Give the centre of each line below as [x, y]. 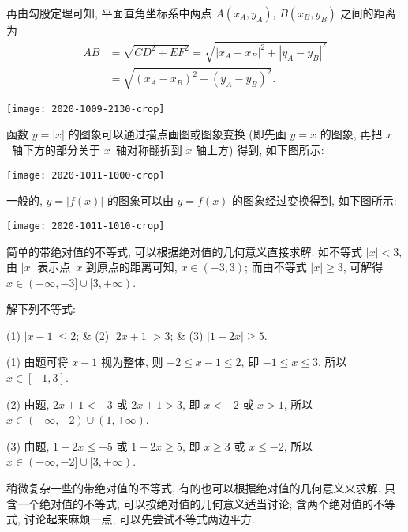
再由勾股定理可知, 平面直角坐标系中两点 [109, 13]
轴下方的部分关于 [56, 149]
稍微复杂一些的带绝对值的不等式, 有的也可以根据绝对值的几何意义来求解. [194, 488]
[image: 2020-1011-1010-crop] [86, 226]
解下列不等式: [41, 309]
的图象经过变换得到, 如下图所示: [314, 200]
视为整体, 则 [132, 362]
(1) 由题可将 [37, 362]
